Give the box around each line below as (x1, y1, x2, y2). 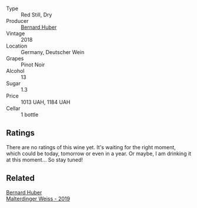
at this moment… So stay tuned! (6, 156, 84, 163)
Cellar (6, 105, 21, 112)
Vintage (6, 30, 25, 37)
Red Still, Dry (21, 11, 52, 18)
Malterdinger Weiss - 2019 (6, 195, 71, 202)
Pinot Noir (21, 61, 45, 68)
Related (6, 173, 35, 183)
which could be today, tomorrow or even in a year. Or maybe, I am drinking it (6, 150, 192, 157)
